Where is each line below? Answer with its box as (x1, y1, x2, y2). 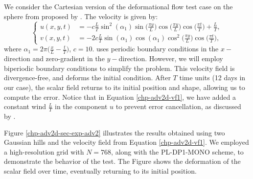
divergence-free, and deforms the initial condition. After (4, 72, 171, 83)
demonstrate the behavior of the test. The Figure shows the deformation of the (4, 156, 241, 166)
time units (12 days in (179, 72, 246, 83)
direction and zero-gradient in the (4, 53, 105, 64)
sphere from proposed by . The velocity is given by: (4, 11, 158, 21)
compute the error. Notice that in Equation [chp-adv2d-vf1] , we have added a (4, 91, 236, 102)
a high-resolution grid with (4, 146, 84, 157)
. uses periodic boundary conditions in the (92, 44, 219, 54)
